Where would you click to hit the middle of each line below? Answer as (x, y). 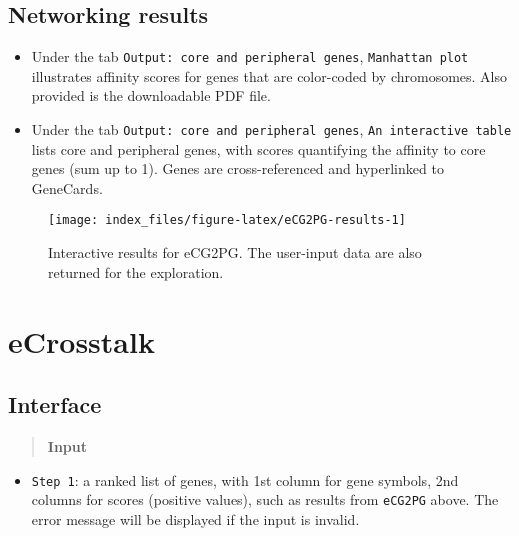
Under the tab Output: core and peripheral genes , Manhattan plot (250, 56)
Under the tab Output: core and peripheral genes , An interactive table (271, 129)
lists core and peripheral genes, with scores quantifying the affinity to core (258, 148)
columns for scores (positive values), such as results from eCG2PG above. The (265, 499)
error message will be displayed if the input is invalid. (195, 518)
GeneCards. (67, 187)
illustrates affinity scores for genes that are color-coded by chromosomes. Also (269, 75)
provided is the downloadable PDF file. (151, 95)
